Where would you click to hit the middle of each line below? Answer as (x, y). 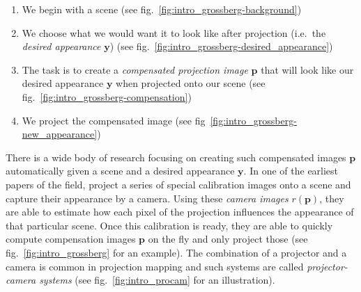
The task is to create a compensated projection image (135, 69)
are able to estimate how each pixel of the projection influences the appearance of (180, 212)
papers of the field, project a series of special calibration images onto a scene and (178, 184)
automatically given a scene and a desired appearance (120, 171)
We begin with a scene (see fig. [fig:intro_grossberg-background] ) (162, 9)
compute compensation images (71, 239)
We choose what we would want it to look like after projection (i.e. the (174, 32)
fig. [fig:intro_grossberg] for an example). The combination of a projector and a (176, 252)
